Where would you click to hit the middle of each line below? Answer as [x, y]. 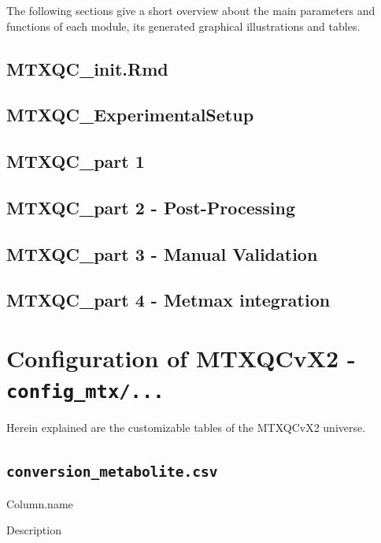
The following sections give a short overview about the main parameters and [191, 10]
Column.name [40, 503]
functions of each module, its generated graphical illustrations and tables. [183, 26]
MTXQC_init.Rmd [87, 68]
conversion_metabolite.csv [112, 472]
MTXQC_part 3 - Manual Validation [162, 253]
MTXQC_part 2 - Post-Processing [151, 207]
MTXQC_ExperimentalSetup [130, 115]
